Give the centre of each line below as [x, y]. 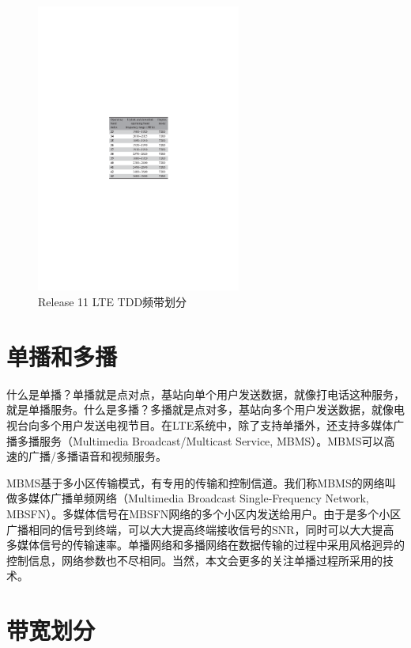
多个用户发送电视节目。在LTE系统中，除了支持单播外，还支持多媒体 [216, 424]
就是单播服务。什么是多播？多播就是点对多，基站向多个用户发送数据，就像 [200, 409]
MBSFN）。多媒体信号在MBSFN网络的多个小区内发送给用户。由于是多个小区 [204, 513]
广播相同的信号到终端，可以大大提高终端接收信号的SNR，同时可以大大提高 [200, 529]
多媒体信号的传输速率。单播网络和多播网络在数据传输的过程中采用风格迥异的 [205, 545]
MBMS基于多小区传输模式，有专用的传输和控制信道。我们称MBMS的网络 [196, 482]
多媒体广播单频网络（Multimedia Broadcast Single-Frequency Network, [193, 498]
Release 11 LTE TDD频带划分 [113, 302]
